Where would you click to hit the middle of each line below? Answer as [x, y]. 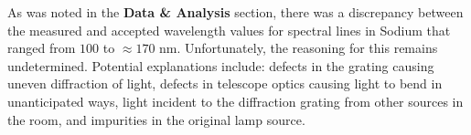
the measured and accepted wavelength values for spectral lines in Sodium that [229, 30]
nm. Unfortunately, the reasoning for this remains [299, 48]
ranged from [42, 48]
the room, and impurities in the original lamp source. [156, 119]
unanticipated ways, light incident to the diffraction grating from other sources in [235, 101]
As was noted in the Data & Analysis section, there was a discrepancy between [235, 12]
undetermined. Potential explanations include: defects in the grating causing [221, 65]
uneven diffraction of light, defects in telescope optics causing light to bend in [225, 83]
